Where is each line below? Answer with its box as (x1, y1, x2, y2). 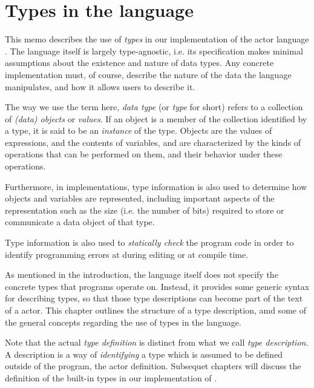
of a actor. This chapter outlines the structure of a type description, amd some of (5, 304, 306, 316)
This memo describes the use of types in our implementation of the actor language (5, 33, 309, 45)
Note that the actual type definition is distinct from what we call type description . (5, 336, 309, 349)
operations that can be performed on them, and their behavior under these (5, 148, 283, 160)
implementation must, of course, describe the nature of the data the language (5, 68, 292, 81)
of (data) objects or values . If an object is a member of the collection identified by (5, 112, 307, 125)
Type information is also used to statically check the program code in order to (5, 236, 294, 249)
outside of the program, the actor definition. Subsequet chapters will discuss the (5, 360, 301, 372)
